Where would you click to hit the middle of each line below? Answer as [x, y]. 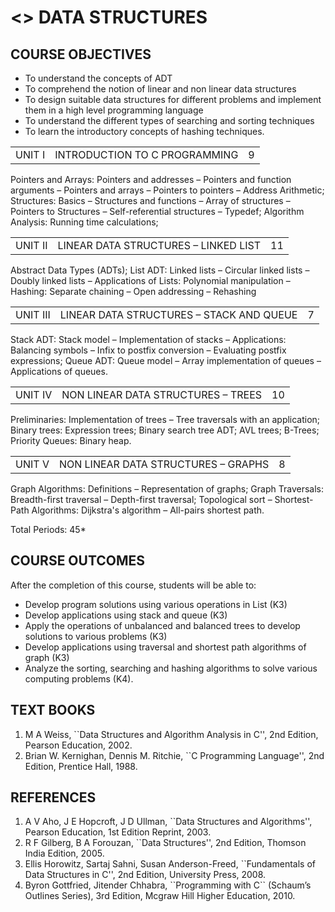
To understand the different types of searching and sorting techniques [169, 120]
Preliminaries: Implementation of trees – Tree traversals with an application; [165, 419]
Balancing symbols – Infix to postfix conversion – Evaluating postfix [148, 350]
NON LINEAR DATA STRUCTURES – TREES [162, 394]
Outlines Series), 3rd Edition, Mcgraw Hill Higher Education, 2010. [160, 896]
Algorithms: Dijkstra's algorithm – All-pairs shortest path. [148, 510]
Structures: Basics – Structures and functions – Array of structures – [150, 200]
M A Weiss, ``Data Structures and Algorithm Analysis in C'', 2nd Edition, [171, 734]
